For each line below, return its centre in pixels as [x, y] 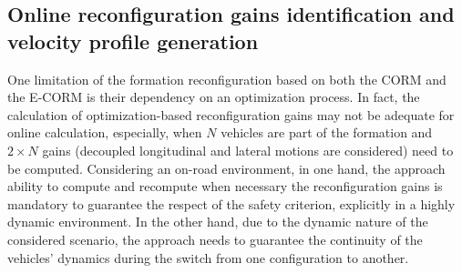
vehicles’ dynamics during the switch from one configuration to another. [208, 257]
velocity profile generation [133, 40]
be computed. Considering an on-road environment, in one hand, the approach [226, 168]
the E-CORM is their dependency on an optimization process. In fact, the [214, 97]
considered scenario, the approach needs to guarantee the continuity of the [215, 239]
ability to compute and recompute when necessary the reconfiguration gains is [225, 186]
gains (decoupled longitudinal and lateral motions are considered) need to [248, 150]
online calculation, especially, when [105, 132]
